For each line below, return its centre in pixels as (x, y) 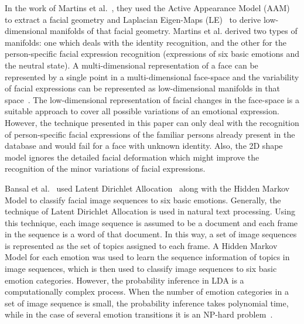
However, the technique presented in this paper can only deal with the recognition (152, 122)
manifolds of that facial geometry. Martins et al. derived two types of (174, 31)
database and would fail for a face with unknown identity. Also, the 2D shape (144, 146)
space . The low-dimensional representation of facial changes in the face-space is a (152, 99)
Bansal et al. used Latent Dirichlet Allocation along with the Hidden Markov (147, 188)
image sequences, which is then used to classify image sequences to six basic (141, 269)
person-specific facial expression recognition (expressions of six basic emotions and (152, 54)
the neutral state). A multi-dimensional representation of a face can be (131, 65)
